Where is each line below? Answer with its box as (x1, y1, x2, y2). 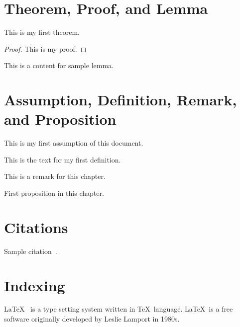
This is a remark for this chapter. (4, 171, 106, 181)
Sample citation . (4, 245, 57, 256)
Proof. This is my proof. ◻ (4, 43, 87, 54)
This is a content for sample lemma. (4, 60, 114, 71)
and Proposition (4, 109, 117, 129)
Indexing (4, 275, 65, 295)
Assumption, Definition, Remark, (4, 89, 237, 110)
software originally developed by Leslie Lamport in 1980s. (4, 314, 180, 324)
